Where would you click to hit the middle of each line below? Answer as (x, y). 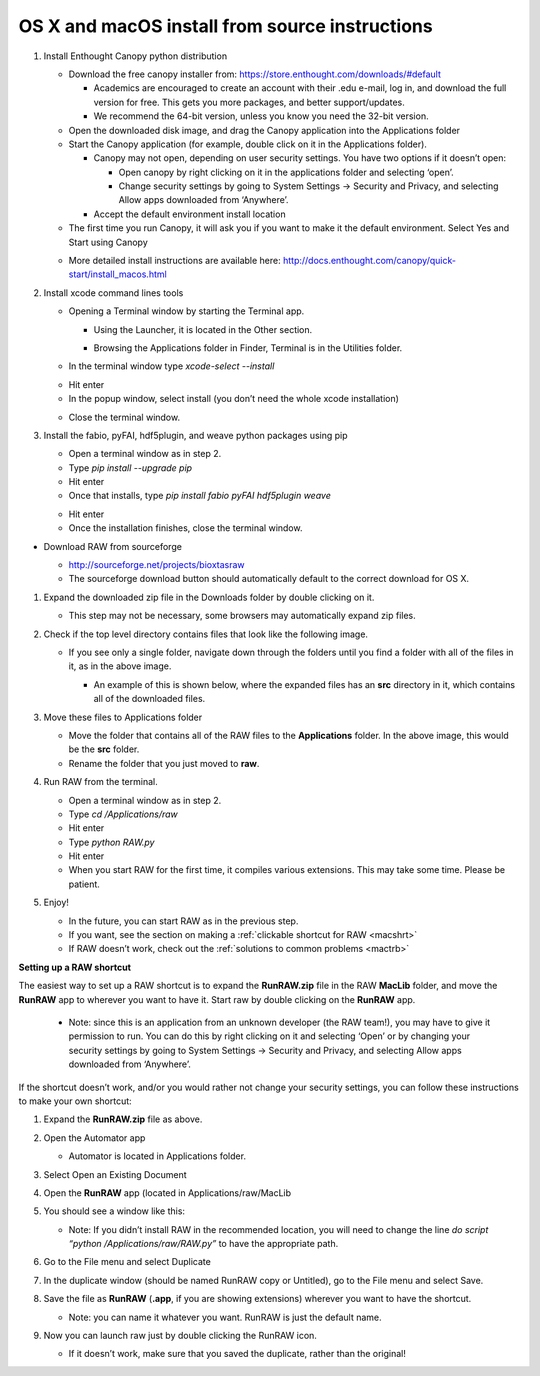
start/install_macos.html (117, 274)
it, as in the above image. (120, 666)
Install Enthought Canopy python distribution (135, 56)
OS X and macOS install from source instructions (226, 26)
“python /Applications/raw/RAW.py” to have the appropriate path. (203, 1244)
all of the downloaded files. (149, 699)
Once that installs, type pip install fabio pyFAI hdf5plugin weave (200, 496)
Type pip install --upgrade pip (130, 467)
